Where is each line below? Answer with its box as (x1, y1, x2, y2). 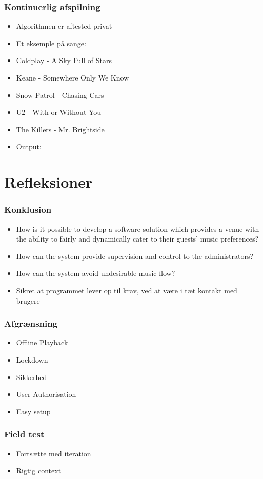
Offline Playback (16, 337, 68, 348)
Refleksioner (4, 171, 93, 192)
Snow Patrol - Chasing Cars (16, 89, 104, 100)
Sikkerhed (16, 371, 47, 382)
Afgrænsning (4, 317, 58, 330)
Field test (4, 428, 45, 441)
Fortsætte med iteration (16, 448, 91, 458)
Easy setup (16, 406, 51, 416)
